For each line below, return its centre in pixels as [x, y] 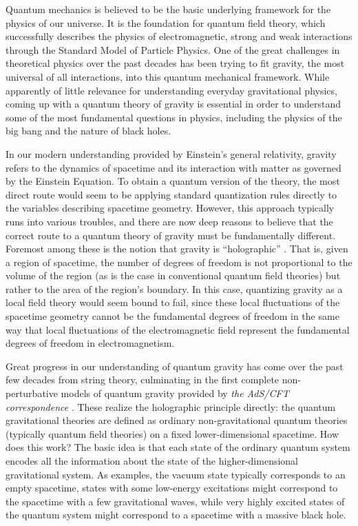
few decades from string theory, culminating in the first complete [143, 380]
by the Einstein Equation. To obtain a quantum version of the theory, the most [173, 181]
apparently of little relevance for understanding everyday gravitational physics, [171, 90]
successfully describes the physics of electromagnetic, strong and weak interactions [179, 36]
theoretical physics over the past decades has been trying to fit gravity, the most [175, 63]
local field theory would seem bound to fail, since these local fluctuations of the [173, 302]
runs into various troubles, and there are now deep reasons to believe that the [169, 221]
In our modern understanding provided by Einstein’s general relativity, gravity [171, 153]
